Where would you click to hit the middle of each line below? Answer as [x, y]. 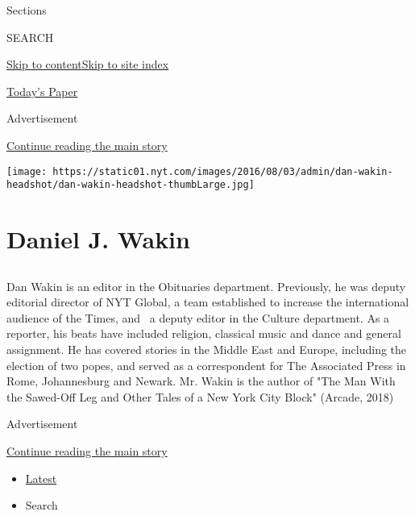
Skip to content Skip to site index [88, 64]
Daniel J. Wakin [98, 239]
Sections [27, 10]
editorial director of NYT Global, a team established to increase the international [208, 302]
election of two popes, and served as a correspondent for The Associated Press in [206, 365]
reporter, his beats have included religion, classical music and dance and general [204, 333]
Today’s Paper [42, 91]
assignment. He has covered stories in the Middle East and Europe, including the [207, 350]
